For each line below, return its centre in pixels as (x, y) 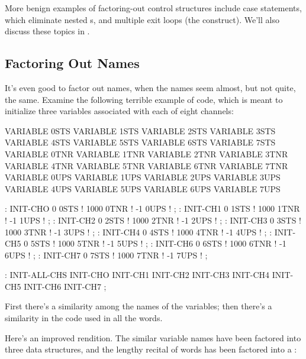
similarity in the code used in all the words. (84, 318)
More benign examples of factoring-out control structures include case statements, (153, 8)
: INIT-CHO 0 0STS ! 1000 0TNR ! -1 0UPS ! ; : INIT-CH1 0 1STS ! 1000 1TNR (152, 208)
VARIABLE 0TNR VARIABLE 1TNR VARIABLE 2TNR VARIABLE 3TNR (146, 153)
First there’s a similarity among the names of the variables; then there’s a (138, 306)
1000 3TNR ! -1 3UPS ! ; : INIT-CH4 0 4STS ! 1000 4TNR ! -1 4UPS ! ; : (138, 232)
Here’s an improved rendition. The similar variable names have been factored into (153, 337)
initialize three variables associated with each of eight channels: (119, 111)
